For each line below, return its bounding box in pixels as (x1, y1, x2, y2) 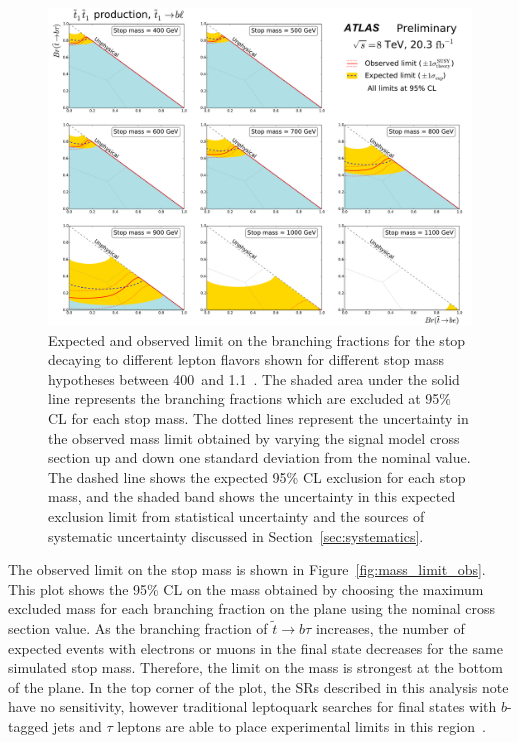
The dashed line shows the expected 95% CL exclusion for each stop (48, 466, 466, 487)
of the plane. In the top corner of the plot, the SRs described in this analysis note (8, 676, 509, 697)
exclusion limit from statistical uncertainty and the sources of (48, 505, 425, 526)
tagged (8, 715, 49, 736)
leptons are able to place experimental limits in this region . (117, 715, 486, 736)
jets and (53, 715, 102, 736)
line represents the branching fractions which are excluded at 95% (48, 388, 451, 409)
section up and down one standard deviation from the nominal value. (48, 447, 471, 468)
